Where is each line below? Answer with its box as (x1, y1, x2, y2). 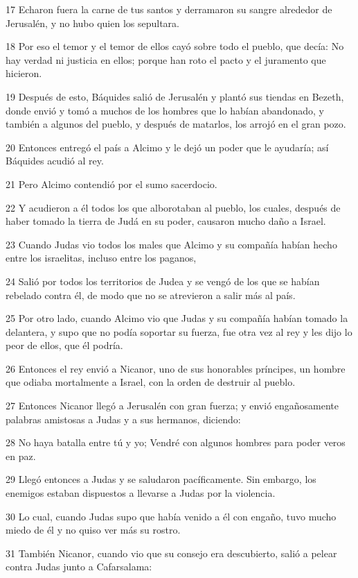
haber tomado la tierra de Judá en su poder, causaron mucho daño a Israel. (6, 214, 326, 228)
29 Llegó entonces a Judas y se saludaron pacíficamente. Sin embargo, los (6, 472, 316, 486)
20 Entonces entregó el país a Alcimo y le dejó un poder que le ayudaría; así (6, 139, 329, 154)
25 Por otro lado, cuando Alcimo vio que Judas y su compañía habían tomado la (6, 311, 348, 325)
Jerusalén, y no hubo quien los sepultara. (6, 15, 179, 30)
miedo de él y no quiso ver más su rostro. (6, 522, 181, 537)
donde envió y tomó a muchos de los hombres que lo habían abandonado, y (6, 103, 324, 117)
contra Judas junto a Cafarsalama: (6, 559, 152, 574)
